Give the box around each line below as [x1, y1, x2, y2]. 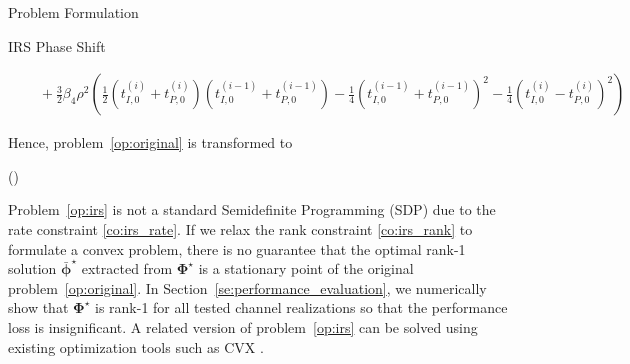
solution [8, 258, 57, 279]
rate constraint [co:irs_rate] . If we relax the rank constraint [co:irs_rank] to [8, 219, 473, 239]
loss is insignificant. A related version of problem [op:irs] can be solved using [8, 316, 478, 337]
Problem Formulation [8, 2, 139, 22]
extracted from [81, 258, 173, 279]
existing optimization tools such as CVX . [8, 336, 264, 357]
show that [8, 297, 69, 318]
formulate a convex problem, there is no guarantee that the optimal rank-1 [8, 238, 466, 259]
